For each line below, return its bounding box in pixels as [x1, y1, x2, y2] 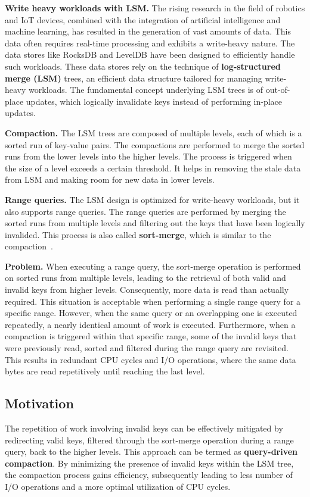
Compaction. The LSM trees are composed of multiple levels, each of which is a [5, 126, 302, 139]
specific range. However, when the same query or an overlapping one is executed [5, 307, 297, 319]
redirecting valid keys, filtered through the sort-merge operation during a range [5, 433, 294, 446]
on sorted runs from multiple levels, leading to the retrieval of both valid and [5, 271, 286, 284]
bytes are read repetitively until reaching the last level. [5, 365, 205, 377]
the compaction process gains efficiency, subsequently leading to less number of [5, 468, 293, 481]
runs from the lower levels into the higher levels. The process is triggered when [5, 150, 292, 162]
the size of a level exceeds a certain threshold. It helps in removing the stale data [5, 161, 301, 174]
